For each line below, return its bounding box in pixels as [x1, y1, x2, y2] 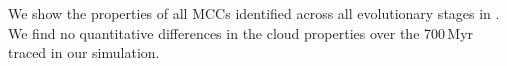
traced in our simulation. [8, 42, 160, 63]
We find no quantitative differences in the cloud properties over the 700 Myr [8, 22, 474, 43]
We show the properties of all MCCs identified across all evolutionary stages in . [8, 3, 500, 23]
